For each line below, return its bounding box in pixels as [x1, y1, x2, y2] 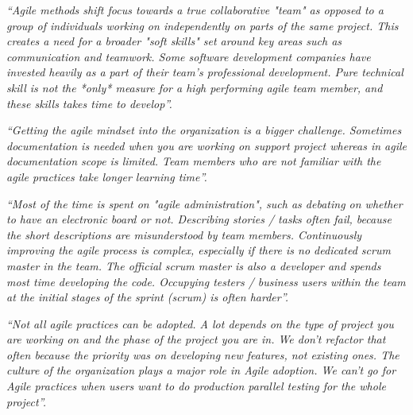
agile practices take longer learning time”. [6, 168, 207, 184]
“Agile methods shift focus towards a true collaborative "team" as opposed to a [6, 2, 384, 17]
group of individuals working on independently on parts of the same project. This [6, 17, 399, 33]
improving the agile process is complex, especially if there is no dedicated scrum [6, 242, 391, 258]
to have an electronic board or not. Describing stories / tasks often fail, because [6, 211, 392, 227]
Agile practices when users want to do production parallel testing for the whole [6, 378, 386, 394]
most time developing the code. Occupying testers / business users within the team [6, 273, 406, 289]
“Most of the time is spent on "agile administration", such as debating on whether [6, 195, 403, 211]
